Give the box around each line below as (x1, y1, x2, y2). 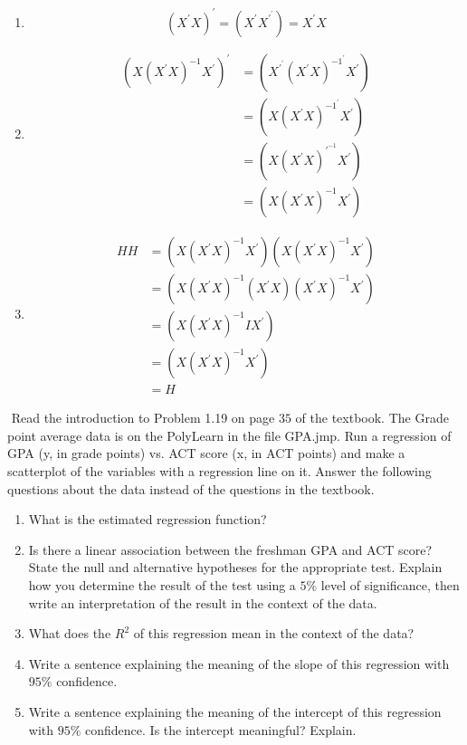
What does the (28, 624, 111, 643)
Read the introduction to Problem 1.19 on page (11, 408, 275, 427)
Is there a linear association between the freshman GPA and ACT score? (28, 540, 433, 559)
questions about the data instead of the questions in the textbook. (7, 479, 375, 498)
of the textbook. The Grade (295, 408, 449, 427)
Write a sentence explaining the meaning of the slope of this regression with (28, 654, 450, 673)
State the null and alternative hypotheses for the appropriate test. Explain (28, 558, 443, 577)
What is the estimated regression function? (28, 510, 267, 529)
